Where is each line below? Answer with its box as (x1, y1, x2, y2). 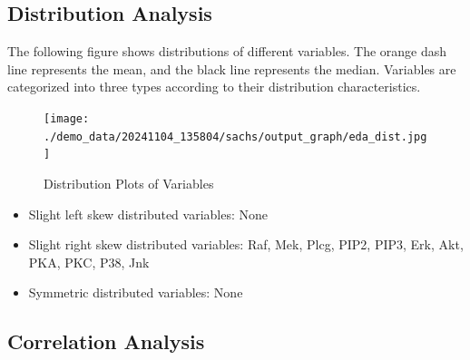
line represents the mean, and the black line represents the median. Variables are (7, 59, 456, 78)
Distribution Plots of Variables (44, 173, 214, 192)
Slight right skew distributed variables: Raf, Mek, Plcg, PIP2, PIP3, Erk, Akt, (28, 235, 464, 254)
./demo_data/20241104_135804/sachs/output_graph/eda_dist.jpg (44, 130, 427, 143)
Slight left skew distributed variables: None (28, 204, 269, 223)
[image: (44, 112, 90, 125)
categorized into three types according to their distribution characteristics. (7, 77, 421, 96)
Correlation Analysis (7, 327, 205, 355)
